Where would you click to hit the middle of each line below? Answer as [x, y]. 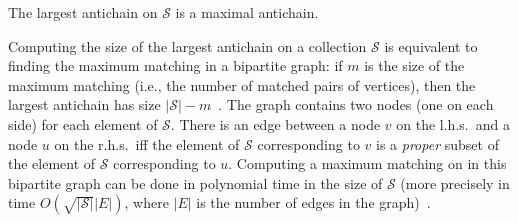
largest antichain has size [84, 104]
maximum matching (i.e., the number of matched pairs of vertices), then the [242, 84]
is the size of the [414, 65]
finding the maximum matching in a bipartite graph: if [175, 65]
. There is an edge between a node [275, 123]
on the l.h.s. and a [453, 123]
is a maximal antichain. [247, 12]
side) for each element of [83, 123]
